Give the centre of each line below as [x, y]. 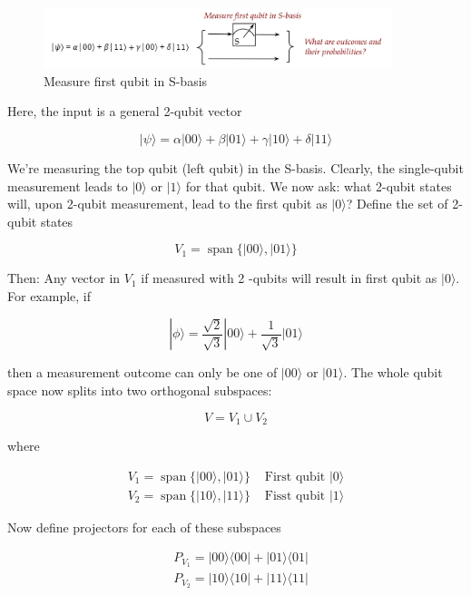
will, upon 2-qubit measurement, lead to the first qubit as [167, 204]
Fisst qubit [295, 496]
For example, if [49, 295]
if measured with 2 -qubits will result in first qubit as [289, 278]
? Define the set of [397, 204]
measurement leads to [68, 185]
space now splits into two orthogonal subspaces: [140, 390]
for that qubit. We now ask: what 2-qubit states [319, 185]
